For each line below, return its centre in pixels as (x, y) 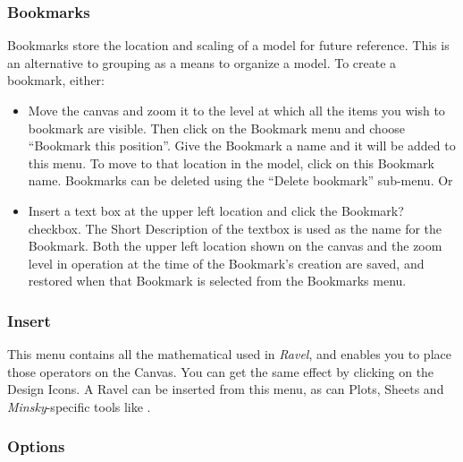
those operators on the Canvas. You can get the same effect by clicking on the (221, 371)
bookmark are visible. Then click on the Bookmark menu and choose (217, 128)
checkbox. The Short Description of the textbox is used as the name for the (235, 228)
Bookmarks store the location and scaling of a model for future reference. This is (228, 45)
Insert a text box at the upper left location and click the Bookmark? (216, 210)
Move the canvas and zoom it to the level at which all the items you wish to (236, 110)
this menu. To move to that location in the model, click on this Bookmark (231, 163)
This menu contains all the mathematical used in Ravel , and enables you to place (229, 354)
